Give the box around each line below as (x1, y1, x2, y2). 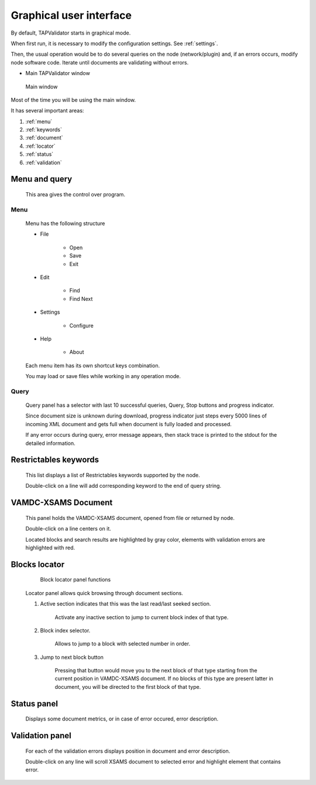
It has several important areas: (11, 107, 84, 114)
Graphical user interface (11, 9, 132, 22)
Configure (69, 322, 94, 329)
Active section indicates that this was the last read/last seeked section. (40, 600, 211, 607)
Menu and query (11, 174, 73, 184)
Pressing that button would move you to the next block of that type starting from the (54, 667, 257, 674)
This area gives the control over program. (25, 191, 126, 198)
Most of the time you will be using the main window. (11, 96, 136, 103)
